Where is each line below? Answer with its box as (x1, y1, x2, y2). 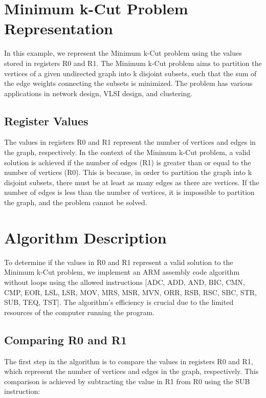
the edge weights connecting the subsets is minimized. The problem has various (4, 78, 253, 89)
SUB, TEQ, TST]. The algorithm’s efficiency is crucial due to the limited (4, 297, 234, 307)
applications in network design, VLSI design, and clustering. (4, 87, 193, 98)
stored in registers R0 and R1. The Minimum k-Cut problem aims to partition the (4, 57, 262, 68)
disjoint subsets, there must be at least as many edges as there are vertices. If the (4, 176, 259, 187)
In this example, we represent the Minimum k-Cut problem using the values (4, 48, 242, 58)
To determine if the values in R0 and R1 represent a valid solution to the (4, 256, 233, 267)
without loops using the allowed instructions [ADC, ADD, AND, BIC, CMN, (4, 276, 245, 287)
